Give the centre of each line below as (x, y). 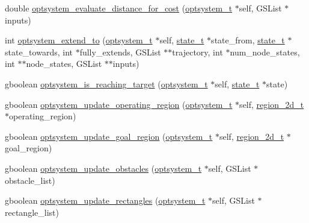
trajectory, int (197, 52)
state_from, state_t (248, 40)
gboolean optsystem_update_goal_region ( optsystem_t (109, 136)
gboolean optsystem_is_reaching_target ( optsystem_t (106, 83)
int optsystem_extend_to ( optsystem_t (79, 40)
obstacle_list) (30, 180)
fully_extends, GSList (120, 52)
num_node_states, (265, 52)
